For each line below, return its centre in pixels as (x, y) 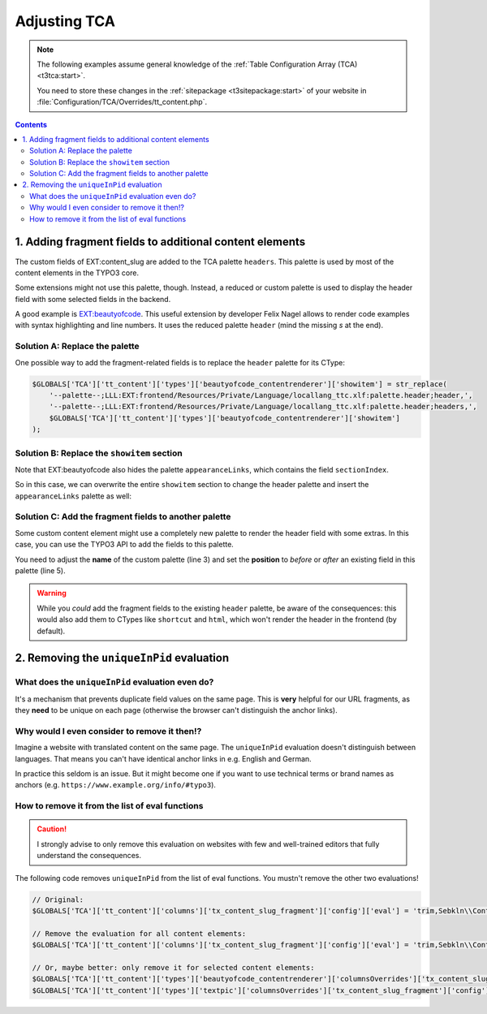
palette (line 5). (40, 571)
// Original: (58, 900)
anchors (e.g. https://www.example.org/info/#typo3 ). (116, 785)
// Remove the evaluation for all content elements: (139, 933)
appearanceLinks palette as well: (73, 496)
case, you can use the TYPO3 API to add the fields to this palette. (125, 545)
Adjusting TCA (65, 21)
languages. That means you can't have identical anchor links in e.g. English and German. (163, 758)
